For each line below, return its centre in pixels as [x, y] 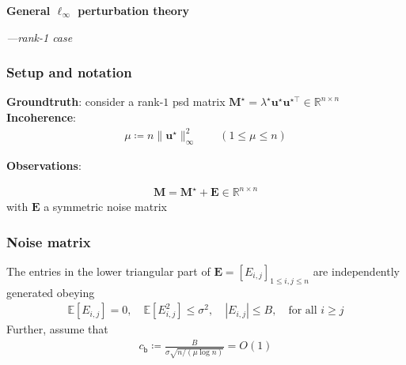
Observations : [44, 165]
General [28, 10]
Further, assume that [57, 329]
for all [303, 311]
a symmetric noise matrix [105, 207]
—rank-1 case [40, 37]
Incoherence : [41, 117]
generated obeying [51, 292]
